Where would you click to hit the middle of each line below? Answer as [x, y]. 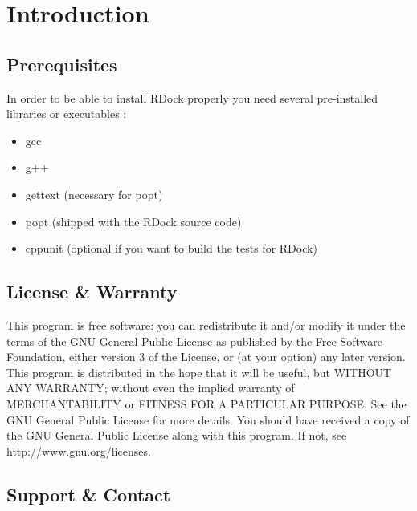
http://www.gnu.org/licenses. [79, 450]
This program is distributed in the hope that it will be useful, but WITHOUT [199, 372]
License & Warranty [92, 292]
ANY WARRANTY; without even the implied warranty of [151, 388]
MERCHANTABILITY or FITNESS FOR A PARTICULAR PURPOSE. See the [206, 403]
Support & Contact [89, 494]
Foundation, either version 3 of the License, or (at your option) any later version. [206, 357]
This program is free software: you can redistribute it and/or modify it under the [206, 324]
